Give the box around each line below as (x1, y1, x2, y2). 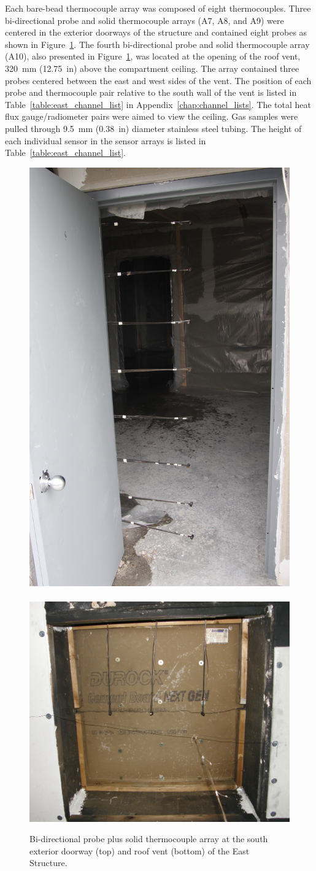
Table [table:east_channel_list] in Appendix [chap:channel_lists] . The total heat (5, 98, 311, 110)
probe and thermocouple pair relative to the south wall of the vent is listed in (5, 86, 297, 99)
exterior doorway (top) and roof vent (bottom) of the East (29, 844, 250, 857)
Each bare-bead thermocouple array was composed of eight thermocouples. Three (5, 2, 311, 14)
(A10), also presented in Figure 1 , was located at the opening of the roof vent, (5, 50, 301, 63)
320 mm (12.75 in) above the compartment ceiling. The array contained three (5, 61, 299, 74)
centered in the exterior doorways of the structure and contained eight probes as (5, 26, 307, 39)
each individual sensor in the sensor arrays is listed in (5, 134, 206, 147)
